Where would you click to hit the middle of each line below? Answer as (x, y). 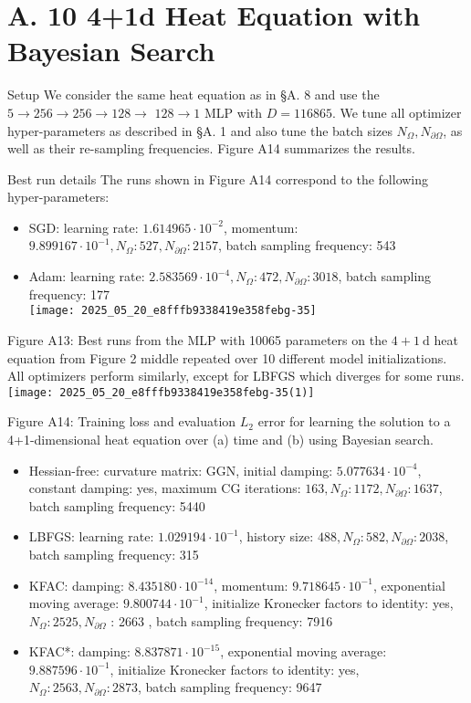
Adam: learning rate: (87, 276)
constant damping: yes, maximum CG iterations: (165, 488)
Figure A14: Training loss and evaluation (122, 421)
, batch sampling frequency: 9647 (230, 687)
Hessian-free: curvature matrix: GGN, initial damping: (181, 470)
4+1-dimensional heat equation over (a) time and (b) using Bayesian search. (220, 439)
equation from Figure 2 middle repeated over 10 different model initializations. (227, 357)
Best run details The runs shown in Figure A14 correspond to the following (218, 178)
